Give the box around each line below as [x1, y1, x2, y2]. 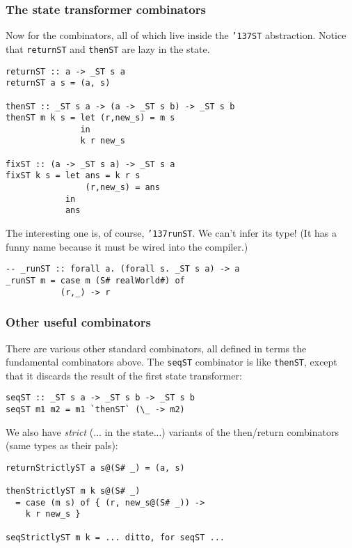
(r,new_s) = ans [85, 182, 160, 193]
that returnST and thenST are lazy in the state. [6, 41, 210, 56]
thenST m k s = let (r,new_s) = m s [6, 113, 175, 123]
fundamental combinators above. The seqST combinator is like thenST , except [6, 354, 337, 369]
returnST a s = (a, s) [6, 78, 111, 88]
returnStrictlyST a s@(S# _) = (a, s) [6, 462, 185, 473]
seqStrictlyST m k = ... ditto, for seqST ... [6, 532, 225, 542]
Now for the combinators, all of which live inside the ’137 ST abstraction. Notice [6, 28, 346, 42]
